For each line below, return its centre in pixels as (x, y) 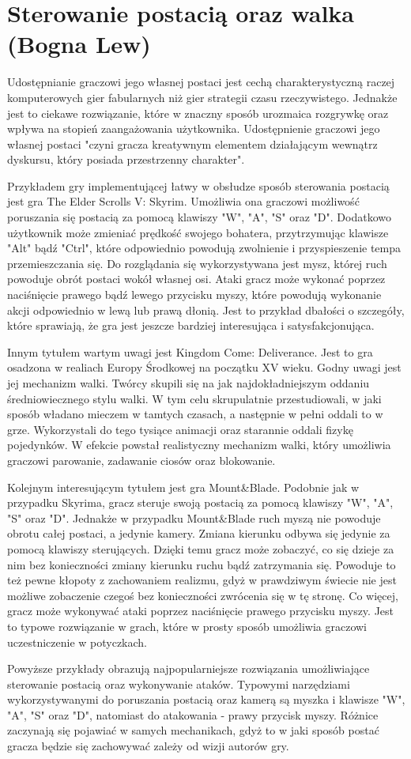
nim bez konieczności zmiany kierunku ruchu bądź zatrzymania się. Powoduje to (202, 564)
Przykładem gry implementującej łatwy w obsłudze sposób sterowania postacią (198, 185)
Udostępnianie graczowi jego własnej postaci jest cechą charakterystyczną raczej (201, 82)
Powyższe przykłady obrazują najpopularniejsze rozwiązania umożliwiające (189, 668)
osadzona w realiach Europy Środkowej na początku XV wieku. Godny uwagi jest (204, 367)
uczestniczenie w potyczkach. (77, 642)
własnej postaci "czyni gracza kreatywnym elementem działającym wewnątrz (192, 143)
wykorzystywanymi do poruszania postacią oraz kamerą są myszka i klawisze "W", (206, 699)
